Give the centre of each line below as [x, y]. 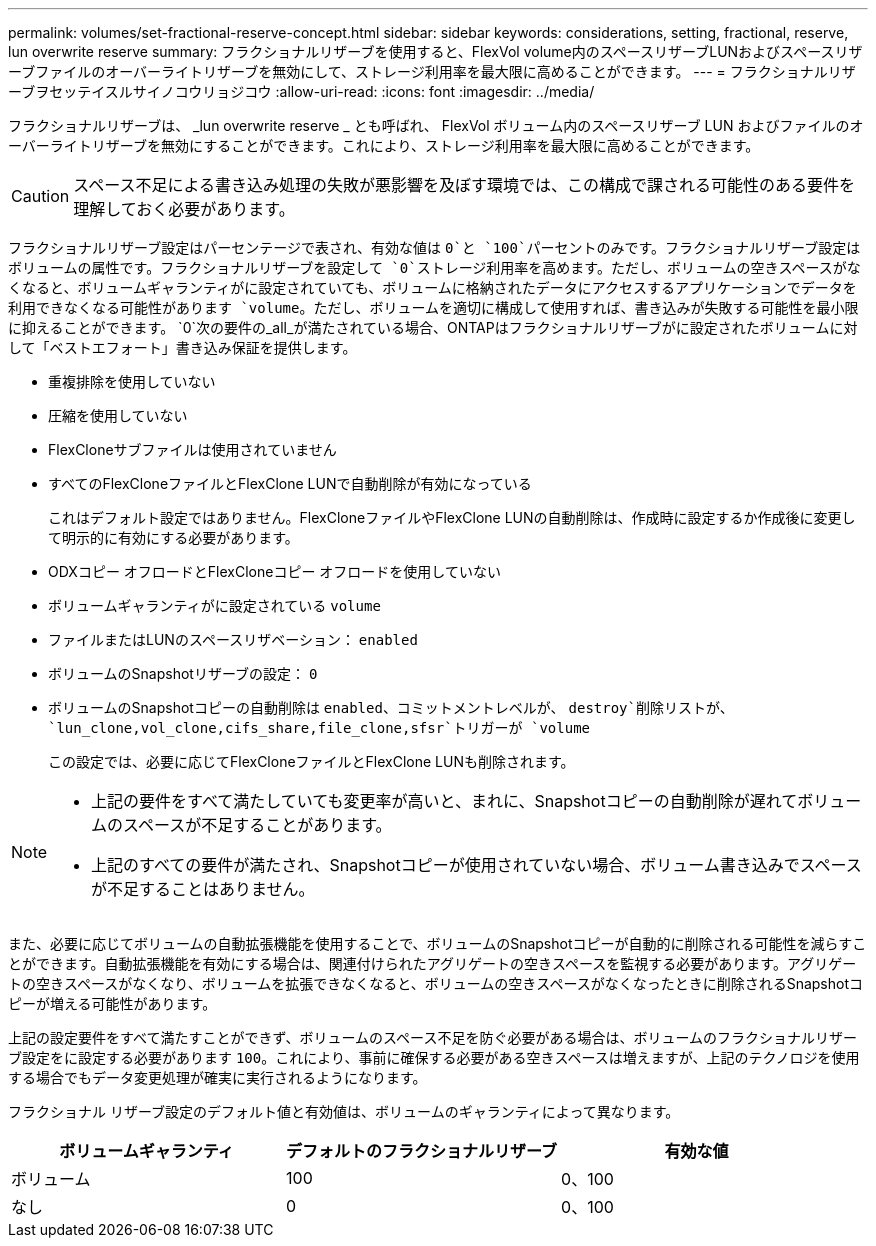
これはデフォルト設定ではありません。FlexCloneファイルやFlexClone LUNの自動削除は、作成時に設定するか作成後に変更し [452, 517]
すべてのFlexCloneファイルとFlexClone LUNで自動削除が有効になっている [290, 483]
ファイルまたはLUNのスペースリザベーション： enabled [233, 639]
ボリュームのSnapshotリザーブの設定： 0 [183, 673]
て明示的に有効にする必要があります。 [173, 537]
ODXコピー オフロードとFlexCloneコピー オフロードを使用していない [274, 571]
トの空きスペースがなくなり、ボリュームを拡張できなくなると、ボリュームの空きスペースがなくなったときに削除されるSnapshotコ [436, 983]
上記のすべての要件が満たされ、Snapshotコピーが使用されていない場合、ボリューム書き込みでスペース [476, 865]
